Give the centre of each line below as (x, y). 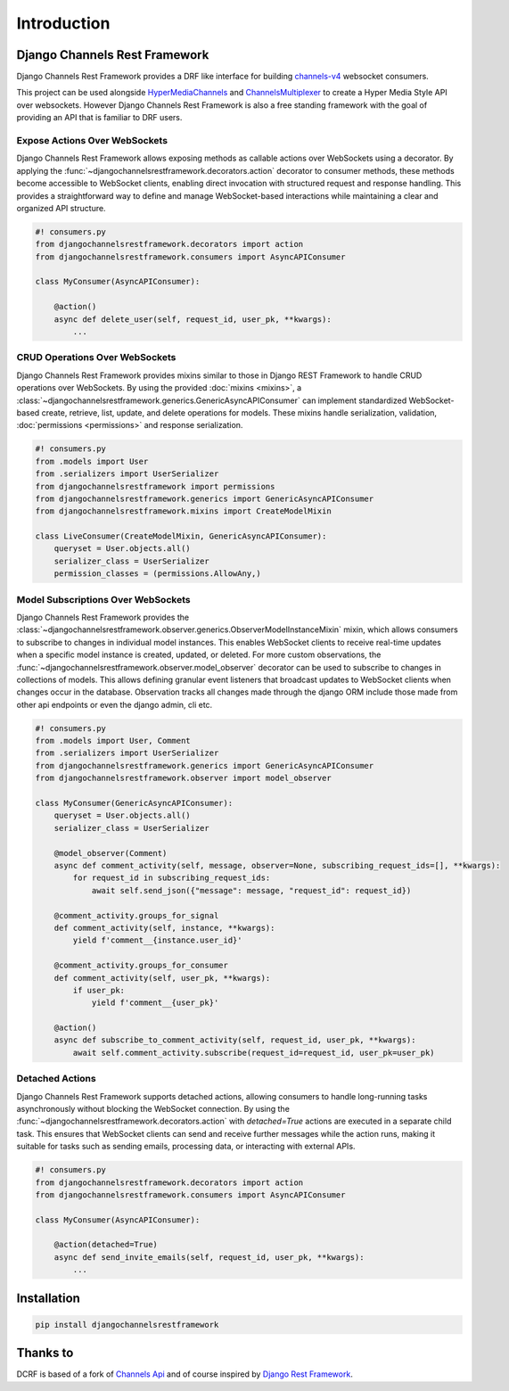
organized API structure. (61, 208)
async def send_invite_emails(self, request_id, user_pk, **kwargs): (209, 1257)
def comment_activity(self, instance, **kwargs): (164, 928)
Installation (48, 1298)
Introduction (63, 23)
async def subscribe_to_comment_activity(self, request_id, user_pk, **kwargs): (235, 1040)
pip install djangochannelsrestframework (127, 1325)
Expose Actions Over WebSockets (92, 140)
